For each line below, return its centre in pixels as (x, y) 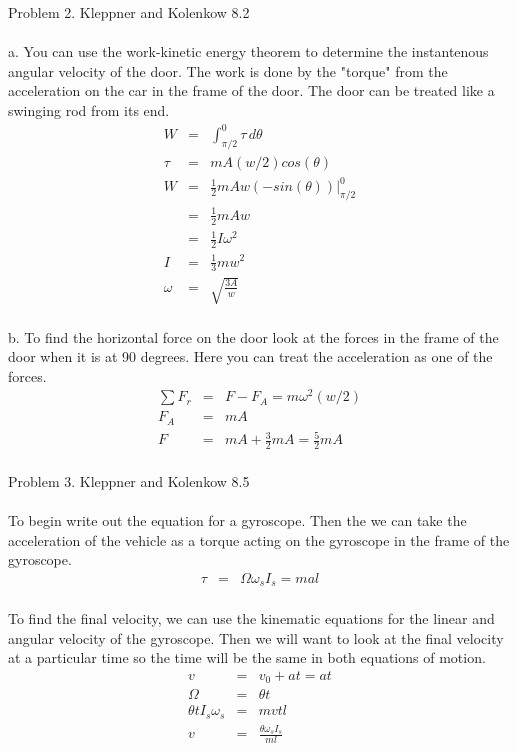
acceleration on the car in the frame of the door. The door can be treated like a (251, 90)
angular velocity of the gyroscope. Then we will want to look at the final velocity (256, 637)
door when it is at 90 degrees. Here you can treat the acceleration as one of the (250, 356)
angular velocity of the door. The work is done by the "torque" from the (228, 70)
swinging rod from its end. (89, 109)
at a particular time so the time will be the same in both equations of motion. (247, 657)
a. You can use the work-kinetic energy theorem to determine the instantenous (248, 51)
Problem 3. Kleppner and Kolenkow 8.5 (129, 480)
